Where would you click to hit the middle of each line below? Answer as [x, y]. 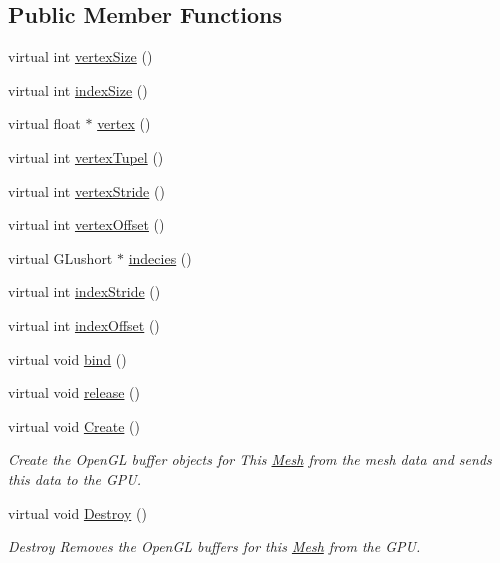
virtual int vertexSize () [80, 56]
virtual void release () [74, 392]
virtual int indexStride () [84, 291]
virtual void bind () [67, 358]
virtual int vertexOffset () [86, 224]
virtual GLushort [60, 257]
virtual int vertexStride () [86, 190]
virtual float [44, 123]
